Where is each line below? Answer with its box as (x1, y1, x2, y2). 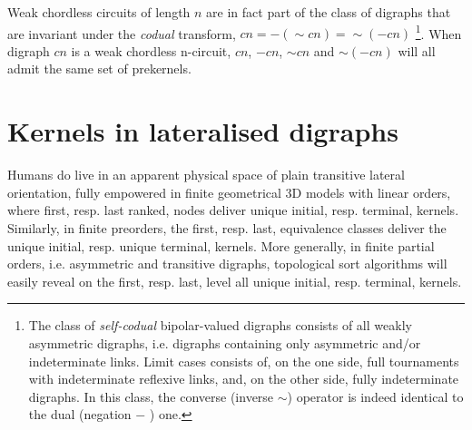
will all (398, 41, 436, 60)
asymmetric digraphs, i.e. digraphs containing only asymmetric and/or (28, 333, 421, 352)
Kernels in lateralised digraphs (7, 112, 398, 150)
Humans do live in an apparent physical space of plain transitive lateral (7, 165, 405, 184)
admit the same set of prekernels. (7, 59, 192, 78)
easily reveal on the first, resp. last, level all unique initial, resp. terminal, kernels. (7, 271, 462, 290)
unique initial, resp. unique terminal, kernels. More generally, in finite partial (7, 236, 435, 255)
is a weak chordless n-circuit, (71, 41, 231, 60)
